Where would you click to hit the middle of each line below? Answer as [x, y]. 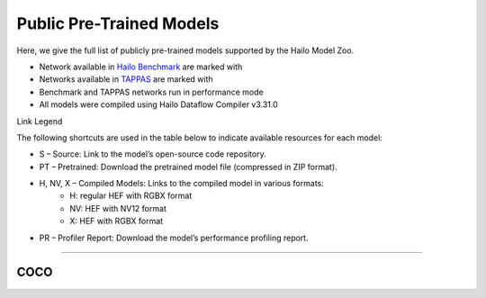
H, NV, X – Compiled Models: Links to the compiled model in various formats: [181, 184]
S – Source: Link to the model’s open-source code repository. [153, 154]
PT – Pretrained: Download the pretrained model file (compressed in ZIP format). [188, 167]
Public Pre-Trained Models [118, 23]
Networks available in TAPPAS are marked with [126, 79]
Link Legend [40, 121]
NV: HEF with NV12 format [118, 208]
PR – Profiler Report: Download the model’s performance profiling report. [174, 238]
